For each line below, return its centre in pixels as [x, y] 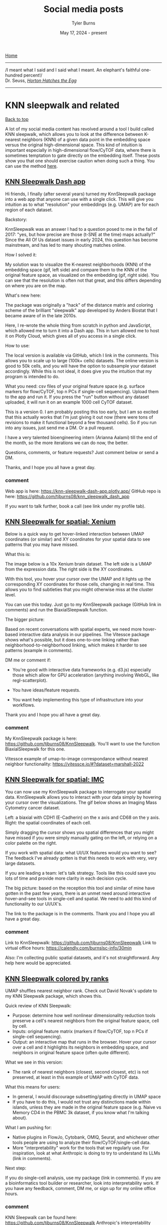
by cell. [20, 1026]
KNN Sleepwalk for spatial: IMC [55, 780]
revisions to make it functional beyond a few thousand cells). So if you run [81, 422]
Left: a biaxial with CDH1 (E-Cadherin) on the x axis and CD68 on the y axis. [83, 817]
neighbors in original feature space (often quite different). [71, 1053]
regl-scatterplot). [30, 680]
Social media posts [83, 9]
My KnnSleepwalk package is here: [41, 738]
